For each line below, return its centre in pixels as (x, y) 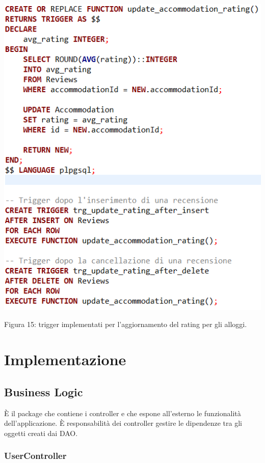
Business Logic (44, 391)
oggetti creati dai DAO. (41, 433)
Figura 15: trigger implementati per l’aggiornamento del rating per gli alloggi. (126, 324)
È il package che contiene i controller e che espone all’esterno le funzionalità (123, 413)
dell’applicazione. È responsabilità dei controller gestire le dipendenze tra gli (123, 423)
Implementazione (65, 359)
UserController (35, 456)
